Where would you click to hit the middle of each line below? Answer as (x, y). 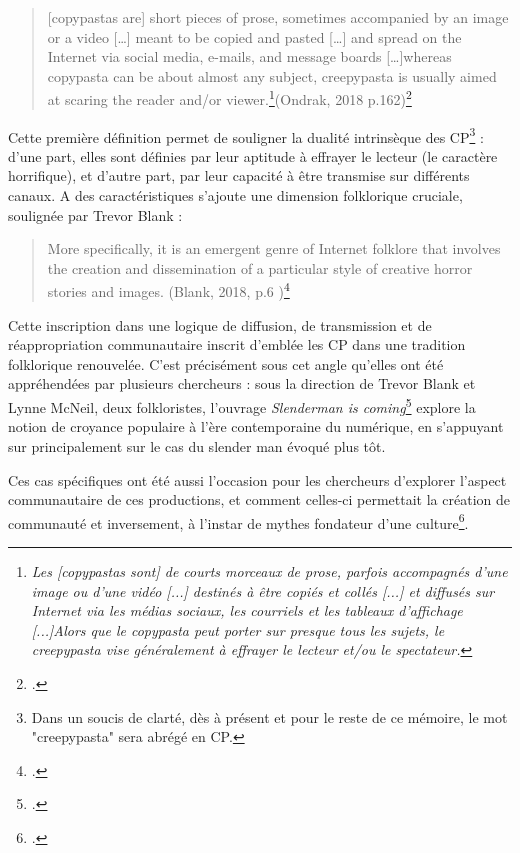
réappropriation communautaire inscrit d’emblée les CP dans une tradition (237, 344)
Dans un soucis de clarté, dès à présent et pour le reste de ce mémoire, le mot (269, 716)
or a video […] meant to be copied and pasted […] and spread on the (254, 36)
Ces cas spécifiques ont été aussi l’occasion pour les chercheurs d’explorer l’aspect (257, 479)
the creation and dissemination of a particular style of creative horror (260, 267)
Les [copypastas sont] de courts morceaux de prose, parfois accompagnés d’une (269, 570)
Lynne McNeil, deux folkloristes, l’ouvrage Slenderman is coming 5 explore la (242, 405)
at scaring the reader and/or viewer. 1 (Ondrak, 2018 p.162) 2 (229, 98)
